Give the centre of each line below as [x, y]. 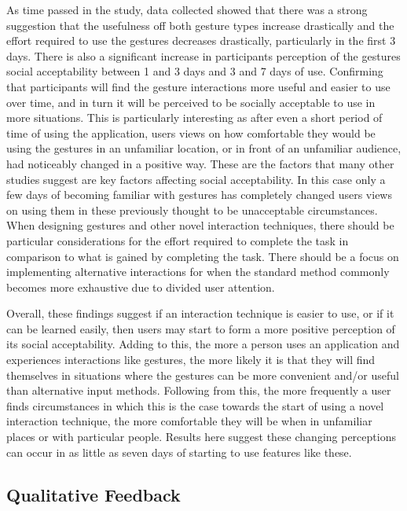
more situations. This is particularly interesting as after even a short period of [194, 118]
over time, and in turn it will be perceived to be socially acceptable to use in [191, 102]
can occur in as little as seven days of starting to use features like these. [179, 452]
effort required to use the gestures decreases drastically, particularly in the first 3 [201, 40]
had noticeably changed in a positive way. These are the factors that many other [200, 163]
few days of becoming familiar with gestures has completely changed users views [199, 195]
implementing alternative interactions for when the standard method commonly [198, 272]
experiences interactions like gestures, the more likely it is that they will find [191, 360]
